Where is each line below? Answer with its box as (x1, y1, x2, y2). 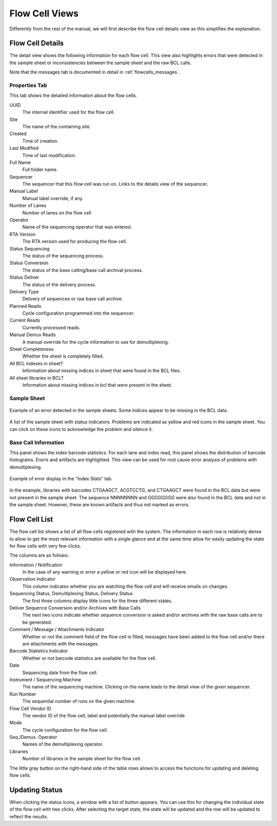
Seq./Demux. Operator (9, 734, 57, 740)
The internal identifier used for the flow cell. (22, 109, 115, 115)
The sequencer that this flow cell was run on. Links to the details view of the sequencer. (22, 181, 208, 187)
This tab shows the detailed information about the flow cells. (9, 92, 137, 99)
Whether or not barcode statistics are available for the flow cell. (22, 655, 156, 661)
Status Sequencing (9, 245, 50, 251)
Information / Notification (9, 562, 63, 568)
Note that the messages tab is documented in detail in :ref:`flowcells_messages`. (9, 69, 180, 75)
